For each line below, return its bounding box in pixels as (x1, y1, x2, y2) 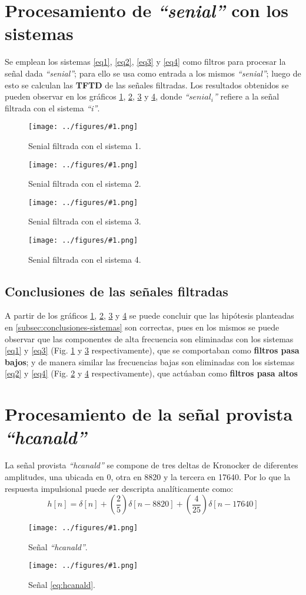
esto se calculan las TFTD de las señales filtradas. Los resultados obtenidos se (5, 78, 289, 91)
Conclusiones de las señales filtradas (5, 282, 228, 300)
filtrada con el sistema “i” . (5, 101, 100, 114)
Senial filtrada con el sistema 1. (28, 139, 141, 151)
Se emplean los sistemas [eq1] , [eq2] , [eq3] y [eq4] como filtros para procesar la (5, 55, 286, 68)
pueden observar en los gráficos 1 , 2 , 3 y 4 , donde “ (5, 90, 189, 103)
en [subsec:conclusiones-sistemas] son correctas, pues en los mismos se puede (5, 321, 280, 333)
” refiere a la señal (214, 90, 280, 103)
